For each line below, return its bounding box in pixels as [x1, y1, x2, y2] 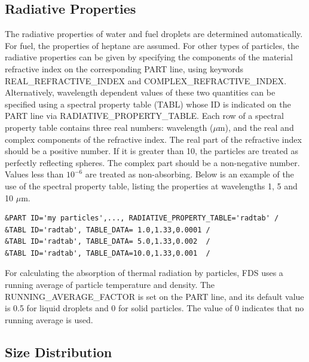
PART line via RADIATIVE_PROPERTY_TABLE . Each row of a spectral [5, 109, 284, 122]
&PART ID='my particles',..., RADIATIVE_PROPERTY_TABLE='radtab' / [5, 214, 279, 223]
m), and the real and [218, 121, 294, 133]
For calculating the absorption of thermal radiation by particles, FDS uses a [5, 266, 283, 279]
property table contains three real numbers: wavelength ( [5, 121, 213, 133]
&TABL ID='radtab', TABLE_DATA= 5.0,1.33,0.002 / [5, 237, 210, 246]
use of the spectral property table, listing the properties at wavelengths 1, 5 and [5, 179, 298, 192]
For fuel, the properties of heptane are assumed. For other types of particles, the [5, 39, 299, 51]
